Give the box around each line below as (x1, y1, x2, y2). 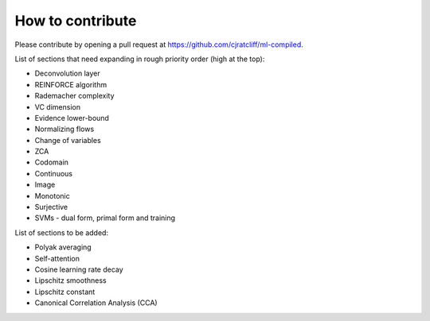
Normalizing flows (34, 124, 95, 134)
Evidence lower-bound (34, 113, 109, 122)
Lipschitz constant (34, 287, 96, 296)
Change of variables (34, 135, 101, 145)
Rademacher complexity (34, 91, 115, 101)
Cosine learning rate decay (34, 265, 123, 274)
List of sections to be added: (14, 227, 109, 238)
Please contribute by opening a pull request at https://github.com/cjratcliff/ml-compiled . (14, 40, 304, 49)
